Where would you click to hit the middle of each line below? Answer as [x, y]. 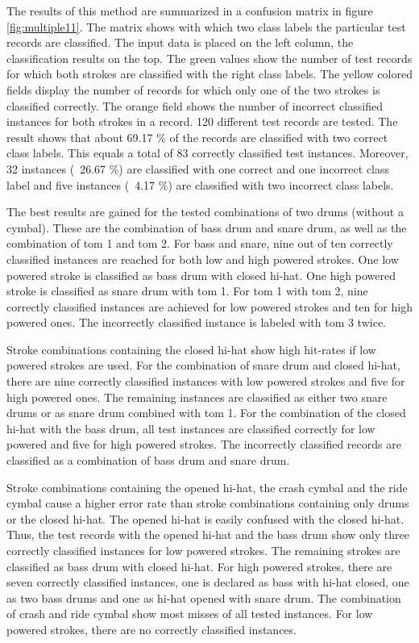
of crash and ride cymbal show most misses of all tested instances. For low [190, 614]
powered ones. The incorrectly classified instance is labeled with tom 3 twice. [197, 322]
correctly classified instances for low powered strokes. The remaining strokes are [203, 550]
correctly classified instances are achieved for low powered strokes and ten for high [209, 306]
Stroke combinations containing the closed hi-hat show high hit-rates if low [191, 349]
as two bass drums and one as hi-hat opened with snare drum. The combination [204, 597]
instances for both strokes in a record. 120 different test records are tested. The [202, 121]
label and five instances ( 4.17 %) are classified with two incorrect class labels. [200, 184]
